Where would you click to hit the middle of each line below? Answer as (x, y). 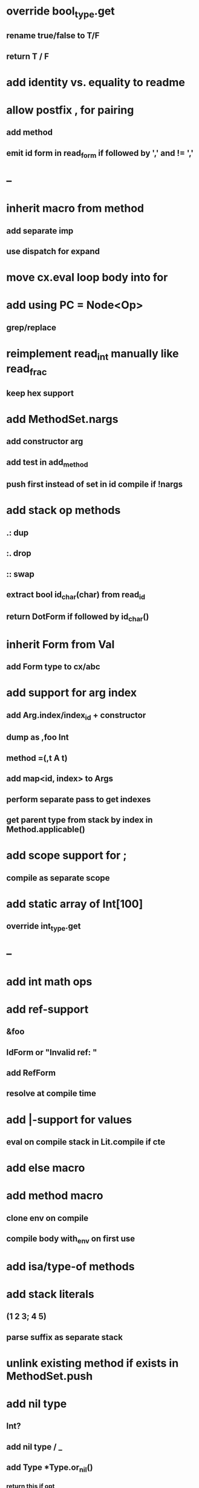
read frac (27, 370)
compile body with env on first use (71, 1239)
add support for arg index (72, 693)
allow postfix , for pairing (70, 110)
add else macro (46, 1168)
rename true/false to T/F (53, 36)
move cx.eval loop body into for (87, 278)
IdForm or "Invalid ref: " (52, 1052)
